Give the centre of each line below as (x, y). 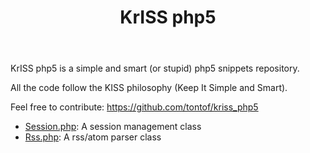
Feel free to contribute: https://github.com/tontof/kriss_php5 (134, 107)
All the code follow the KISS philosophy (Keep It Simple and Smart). (149, 88)
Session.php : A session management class (113, 127)
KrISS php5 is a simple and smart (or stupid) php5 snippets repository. (155, 68)
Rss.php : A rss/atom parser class (93, 137)
